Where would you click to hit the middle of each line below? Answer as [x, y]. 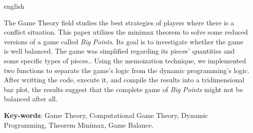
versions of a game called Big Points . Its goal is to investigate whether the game [124, 41]
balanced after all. [31, 99]
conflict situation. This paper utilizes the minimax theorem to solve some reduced [126, 32]
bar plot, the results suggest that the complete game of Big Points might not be [124, 89]
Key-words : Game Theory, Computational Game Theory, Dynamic [106, 115]
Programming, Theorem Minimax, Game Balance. [79, 124]
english [14, 6]
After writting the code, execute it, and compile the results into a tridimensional [124, 80]
